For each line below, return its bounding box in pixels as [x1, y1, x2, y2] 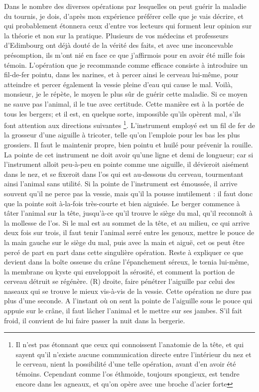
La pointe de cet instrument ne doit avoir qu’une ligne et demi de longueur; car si [4, 149, 254, 159]
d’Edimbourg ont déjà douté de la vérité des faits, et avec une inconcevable [4, 40, 233, 50]
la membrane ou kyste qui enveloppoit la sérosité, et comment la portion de [4, 266, 235, 276]
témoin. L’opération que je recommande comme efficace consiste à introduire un [4, 59, 248, 70]
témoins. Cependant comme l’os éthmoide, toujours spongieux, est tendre [15, 369, 240, 379]
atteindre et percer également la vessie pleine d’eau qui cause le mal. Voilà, [4, 79, 233, 89]
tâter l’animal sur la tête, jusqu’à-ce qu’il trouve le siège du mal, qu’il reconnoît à [4, 208, 253, 218]
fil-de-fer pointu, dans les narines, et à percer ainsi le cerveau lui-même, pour [4, 69, 239, 80]
